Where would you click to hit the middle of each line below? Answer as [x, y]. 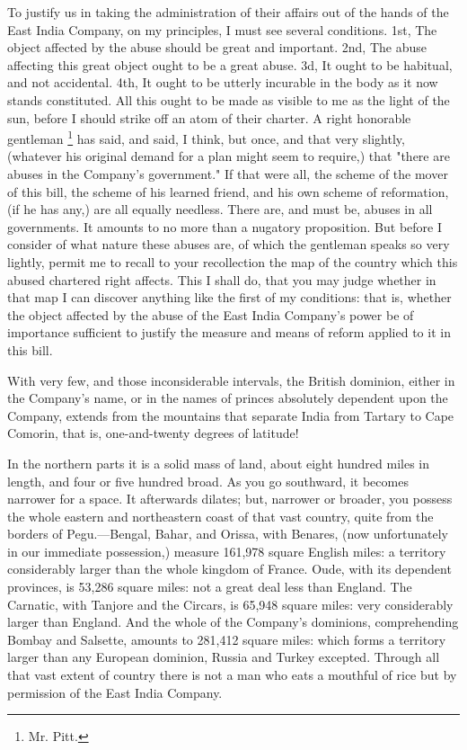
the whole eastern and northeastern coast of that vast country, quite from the [220, 516]
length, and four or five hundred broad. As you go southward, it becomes [208, 481]
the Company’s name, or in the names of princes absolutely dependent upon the [228, 398]
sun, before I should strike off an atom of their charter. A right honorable [209, 117]
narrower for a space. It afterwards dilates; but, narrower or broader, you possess [230, 499]
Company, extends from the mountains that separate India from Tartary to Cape [231, 415]
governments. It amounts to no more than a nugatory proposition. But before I [225, 226]
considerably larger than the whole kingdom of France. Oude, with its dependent [229, 569]
